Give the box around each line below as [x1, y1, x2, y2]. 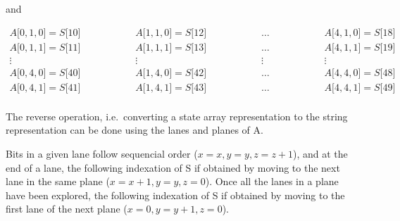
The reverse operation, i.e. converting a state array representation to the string [6, 108, 348, 123]
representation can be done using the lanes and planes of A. [6, 122, 263, 137]
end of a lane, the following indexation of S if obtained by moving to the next [6, 160, 340, 175]
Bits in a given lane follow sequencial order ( [6, 146, 198, 160]
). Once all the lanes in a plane [205, 174, 339, 189]
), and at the [293, 146, 348, 160]
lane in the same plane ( [6, 174, 110, 189]
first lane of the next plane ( [6, 201, 127, 216]
